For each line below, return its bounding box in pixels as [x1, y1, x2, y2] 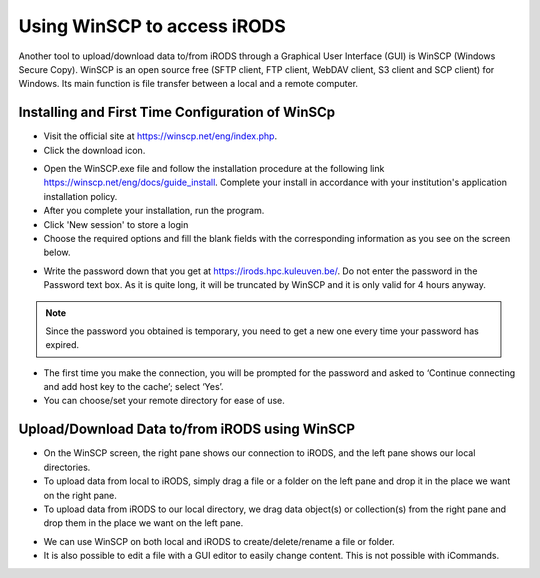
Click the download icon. [43, 144, 146, 156]
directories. [43, 461, 91, 473]
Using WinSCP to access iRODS [18, 15, 287, 37]
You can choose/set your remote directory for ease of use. [43, 395, 285, 407]
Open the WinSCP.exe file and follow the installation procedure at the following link [43, 163, 385, 175]
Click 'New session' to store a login [43, 218, 189, 230]
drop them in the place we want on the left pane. [43, 517, 244, 529]
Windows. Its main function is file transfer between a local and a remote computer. [18, 78, 359, 90]
